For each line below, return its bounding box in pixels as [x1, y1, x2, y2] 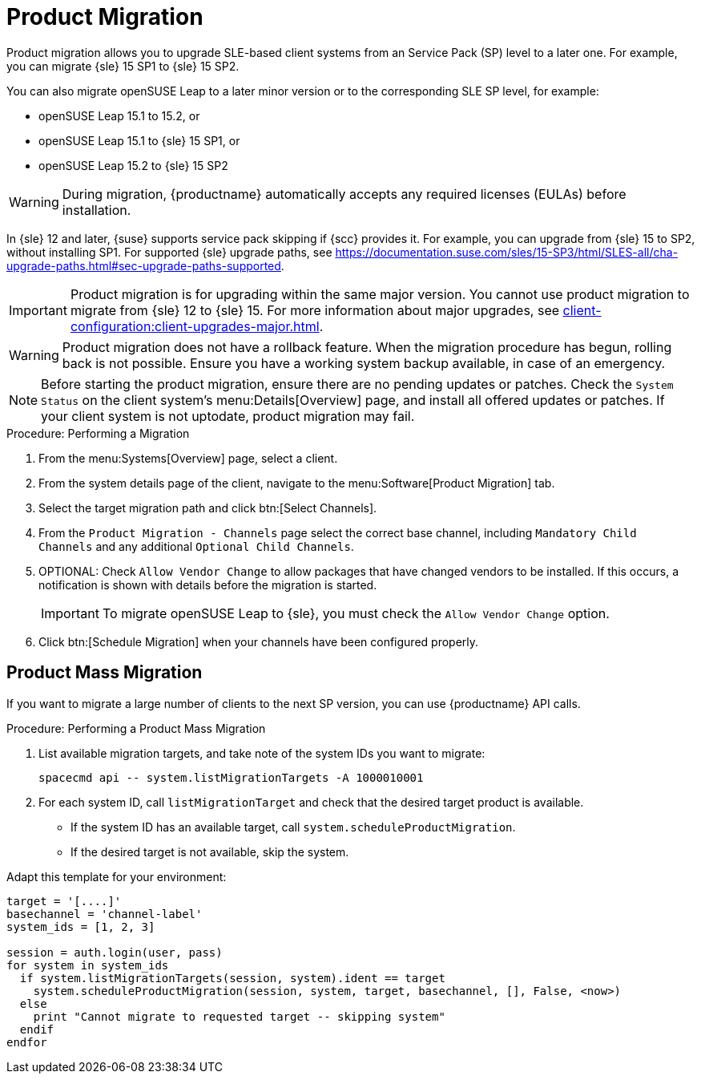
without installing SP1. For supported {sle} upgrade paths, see [6, 245, 332, 259]
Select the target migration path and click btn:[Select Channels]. [38, 500, 377, 515]
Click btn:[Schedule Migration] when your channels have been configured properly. [38, 634, 479, 649]
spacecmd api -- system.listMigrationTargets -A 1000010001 [38, 771, 424, 784]
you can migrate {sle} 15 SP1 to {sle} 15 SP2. [6, 59, 240, 73]
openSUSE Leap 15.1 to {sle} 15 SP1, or [38, 133, 240, 148]
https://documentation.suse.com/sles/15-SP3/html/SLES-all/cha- [335, 245, 679, 259]
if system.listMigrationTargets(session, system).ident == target [19, 971, 445, 985]
